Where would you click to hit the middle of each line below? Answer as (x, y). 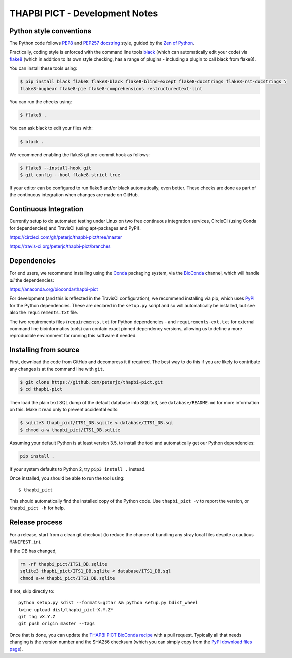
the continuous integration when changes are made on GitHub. (74, 195)
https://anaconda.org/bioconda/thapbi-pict (54, 289)
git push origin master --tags (57, 624)
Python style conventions (50, 31)
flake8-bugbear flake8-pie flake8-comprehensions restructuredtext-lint (111, 89)
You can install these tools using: (43, 68)
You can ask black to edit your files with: (51, 128)
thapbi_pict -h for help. (37, 508)
